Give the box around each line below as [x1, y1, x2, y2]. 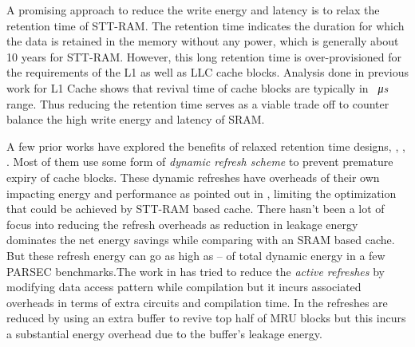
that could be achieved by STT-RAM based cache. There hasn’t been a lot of [6, 200, 385, 217]
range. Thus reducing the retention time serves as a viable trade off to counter [6, 95, 389, 112]
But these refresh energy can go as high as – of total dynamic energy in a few [6, 246, 385, 263]
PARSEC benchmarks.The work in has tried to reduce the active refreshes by [6, 262, 385, 279]
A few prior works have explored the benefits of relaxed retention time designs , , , [6, 137, 405, 154]
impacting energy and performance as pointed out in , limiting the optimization [6, 184, 397, 201]
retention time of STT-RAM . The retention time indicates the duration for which [6, 17, 405, 34]
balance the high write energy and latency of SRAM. [6, 111, 265, 128]
